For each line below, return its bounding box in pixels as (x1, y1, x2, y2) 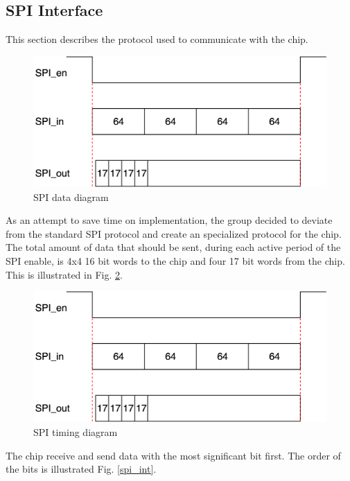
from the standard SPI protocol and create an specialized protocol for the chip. (6, 226, 342, 240)
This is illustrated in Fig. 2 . (6, 267, 123, 281)
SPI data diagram (33, 189, 109, 204)
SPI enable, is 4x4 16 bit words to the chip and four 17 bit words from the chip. (6, 253, 345, 268)
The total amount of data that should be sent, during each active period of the (6, 240, 341, 254)
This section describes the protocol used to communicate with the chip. (6, 32, 308, 46)
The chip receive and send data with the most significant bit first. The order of (6, 448, 341, 462)
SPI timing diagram (33, 424, 118, 439)
